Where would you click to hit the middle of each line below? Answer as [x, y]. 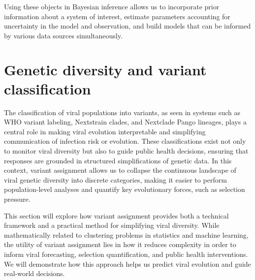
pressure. [17, 199]
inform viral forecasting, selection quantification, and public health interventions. [126, 254]
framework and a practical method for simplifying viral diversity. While [112, 225]
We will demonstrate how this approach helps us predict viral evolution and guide [127, 264]
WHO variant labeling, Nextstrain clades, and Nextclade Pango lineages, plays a [125, 122]
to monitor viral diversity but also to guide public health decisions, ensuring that [126, 151]
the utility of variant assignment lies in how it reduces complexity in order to [120, 244]
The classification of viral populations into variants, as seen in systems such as [122, 112]
